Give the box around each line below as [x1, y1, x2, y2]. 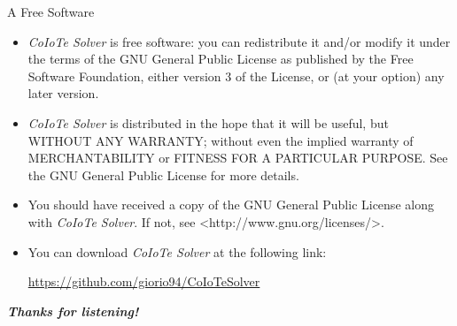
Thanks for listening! [7, 301, 139, 320]
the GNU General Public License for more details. [27, 165, 299, 184]
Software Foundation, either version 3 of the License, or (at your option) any [27, 66, 445, 85]
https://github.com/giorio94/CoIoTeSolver [27, 272, 260, 291]
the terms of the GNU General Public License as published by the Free [27, 49, 414, 68]
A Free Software [7, 3, 95, 20]
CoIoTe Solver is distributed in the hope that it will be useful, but [27, 113, 389, 132]
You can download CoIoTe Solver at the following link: [27, 242, 327, 261]
